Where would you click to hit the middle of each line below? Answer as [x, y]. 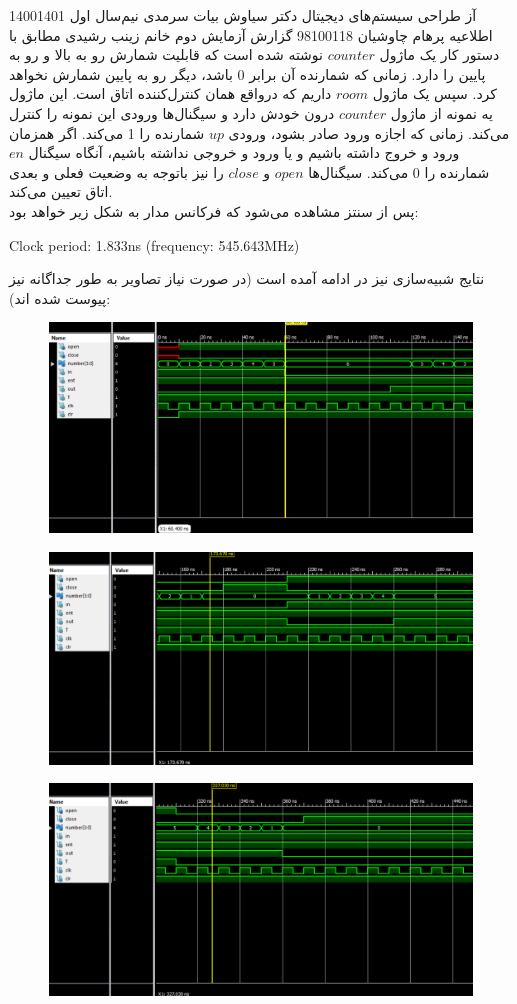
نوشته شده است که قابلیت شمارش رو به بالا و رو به [166, 54]
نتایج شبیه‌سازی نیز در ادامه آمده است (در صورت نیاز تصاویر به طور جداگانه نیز [247, 278]
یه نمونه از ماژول [441, 112]
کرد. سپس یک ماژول [435, 93]
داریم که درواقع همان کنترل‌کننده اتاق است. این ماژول [170, 93]
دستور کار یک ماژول [439, 54]
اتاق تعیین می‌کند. [61, 191]
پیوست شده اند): [60, 297]
